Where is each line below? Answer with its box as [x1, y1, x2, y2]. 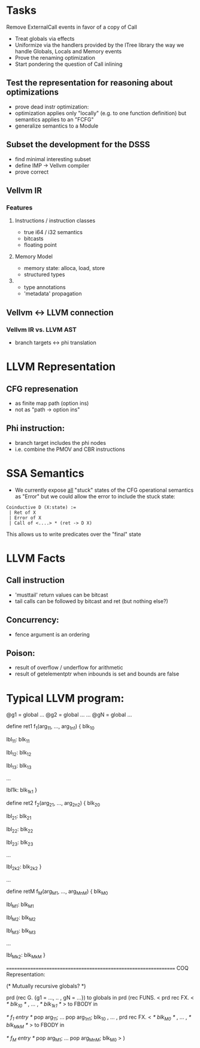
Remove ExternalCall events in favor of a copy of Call [6, 23, 138, 31]
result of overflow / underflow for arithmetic [14, 664, 123, 671]
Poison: [6, 648, 35, 658]
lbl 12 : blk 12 [6, 749, 32, 758]
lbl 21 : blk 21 [6, 813, 32, 821]
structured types [23, 271, 65, 278]
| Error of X [8, 514, 42, 521]
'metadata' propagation [23, 290, 82, 297]
